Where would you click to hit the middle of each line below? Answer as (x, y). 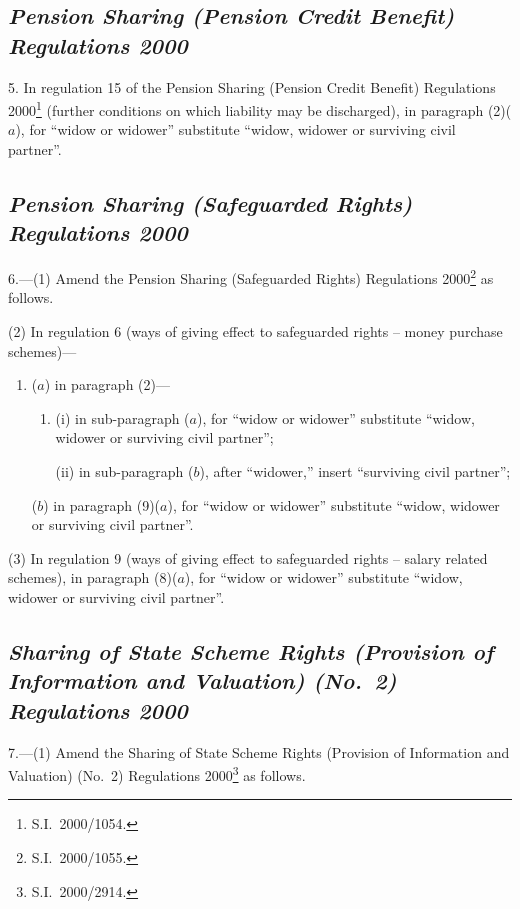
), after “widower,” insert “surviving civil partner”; (355, 471)
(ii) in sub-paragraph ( (124, 471)
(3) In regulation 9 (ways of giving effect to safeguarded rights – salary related (248, 557)
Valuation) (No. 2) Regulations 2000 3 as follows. (157, 773)
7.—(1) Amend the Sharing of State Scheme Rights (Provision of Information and (259, 751)
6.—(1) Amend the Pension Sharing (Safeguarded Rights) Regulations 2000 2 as (251, 276)
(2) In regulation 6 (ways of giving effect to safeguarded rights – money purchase (255, 331)
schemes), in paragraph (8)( (93, 577)
